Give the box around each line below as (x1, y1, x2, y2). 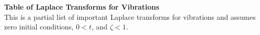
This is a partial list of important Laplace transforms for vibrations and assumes (4, 11, 256, 22)
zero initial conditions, (4, 21, 74, 32)
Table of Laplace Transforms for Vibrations (4, 2, 160, 12)
